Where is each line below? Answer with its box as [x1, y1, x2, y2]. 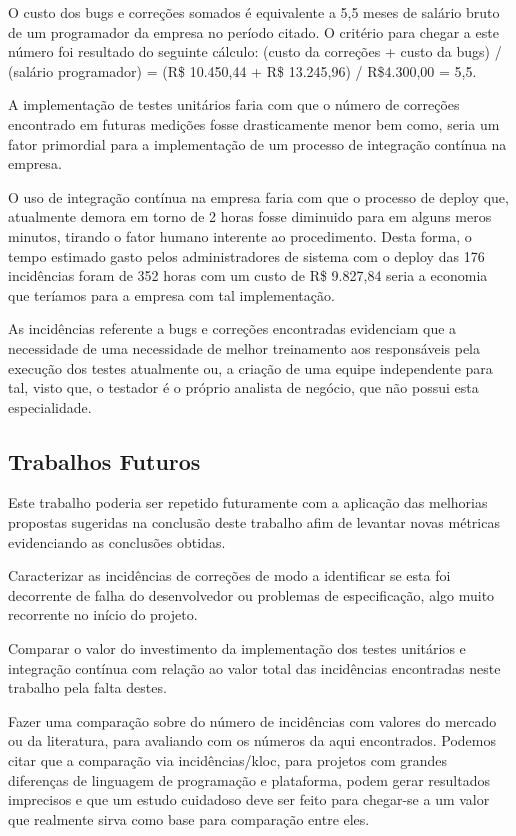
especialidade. [8, 396, 92, 417]
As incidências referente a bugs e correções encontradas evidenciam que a [8, 318, 457, 339]
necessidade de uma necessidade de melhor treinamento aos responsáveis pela [8, 337, 480, 358]
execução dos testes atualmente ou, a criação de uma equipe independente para [8, 357, 493, 378]
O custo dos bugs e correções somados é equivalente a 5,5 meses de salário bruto [8, 2, 500, 22]
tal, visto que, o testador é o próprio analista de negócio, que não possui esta [8, 377, 479, 398]
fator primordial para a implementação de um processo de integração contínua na [8, 133, 507, 154]
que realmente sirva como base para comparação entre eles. [8, 808, 370, 829]
